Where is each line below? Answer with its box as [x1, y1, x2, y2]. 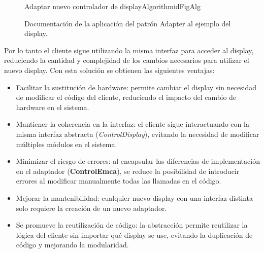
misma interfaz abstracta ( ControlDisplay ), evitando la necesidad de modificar [16, 128, 259, 139]
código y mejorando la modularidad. [16, 239, 129, 250]
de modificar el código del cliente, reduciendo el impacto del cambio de [16, 92, 237, 102]
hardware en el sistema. [16, 101, 89, 112]
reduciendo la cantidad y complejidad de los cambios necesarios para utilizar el [4, 55, 249, 65]
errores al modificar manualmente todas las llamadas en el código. [16, 175, 221, 186]
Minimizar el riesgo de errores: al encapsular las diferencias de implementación [16, 156, 260, 166]
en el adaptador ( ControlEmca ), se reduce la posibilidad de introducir [16, 165, 240, 176]
